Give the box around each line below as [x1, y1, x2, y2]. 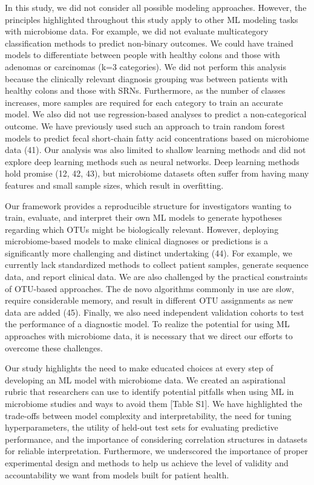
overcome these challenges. [5, 341, 103, 354]
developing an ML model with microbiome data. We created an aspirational [5, 373, 286, 386]
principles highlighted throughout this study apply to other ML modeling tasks [5, 13, 298, 25]
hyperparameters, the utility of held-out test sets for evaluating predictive [5, 421, 278, 434]
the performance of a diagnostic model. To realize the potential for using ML [5, 317, 290, 330]
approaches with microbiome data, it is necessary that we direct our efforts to [5, 330, 293, 342]
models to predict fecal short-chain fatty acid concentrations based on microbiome [5, 131, 309, 144]
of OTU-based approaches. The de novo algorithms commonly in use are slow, [5, 282, 295, 295]
